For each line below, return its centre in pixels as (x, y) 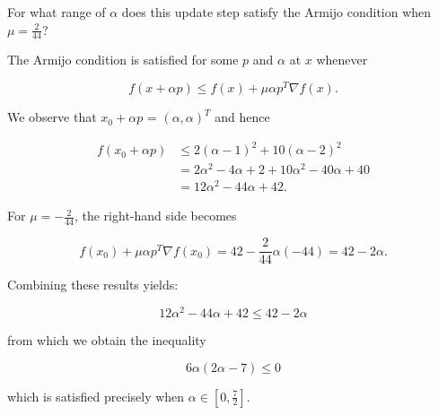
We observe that (52, 117)
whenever (342, 60)
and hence (242, 117)
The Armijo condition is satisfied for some (123, 60)
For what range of (57, 12)
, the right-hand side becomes (155, 216)
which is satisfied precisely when (96, 396)
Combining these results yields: (93, 285)
